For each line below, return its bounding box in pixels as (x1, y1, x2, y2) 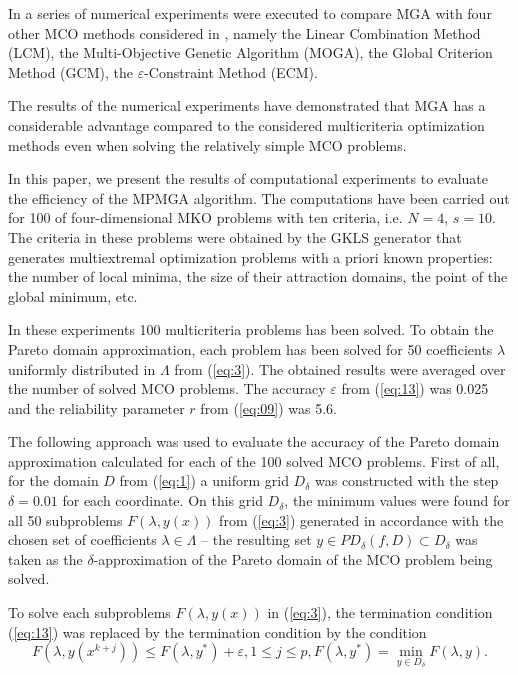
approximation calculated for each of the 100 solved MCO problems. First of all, (8, 450, 500, 471)
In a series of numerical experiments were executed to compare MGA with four (8, 3, 492, 23)
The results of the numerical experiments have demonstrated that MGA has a (8, 95, 486, 116)
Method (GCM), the (8, 61, 133, 82)
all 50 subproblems (8, 509, 123, 530)
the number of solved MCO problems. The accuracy (8, 378, 326, 399)
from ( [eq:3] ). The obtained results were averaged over (174, 358, 506, 379)
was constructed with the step (314, 470, 499, 491)
